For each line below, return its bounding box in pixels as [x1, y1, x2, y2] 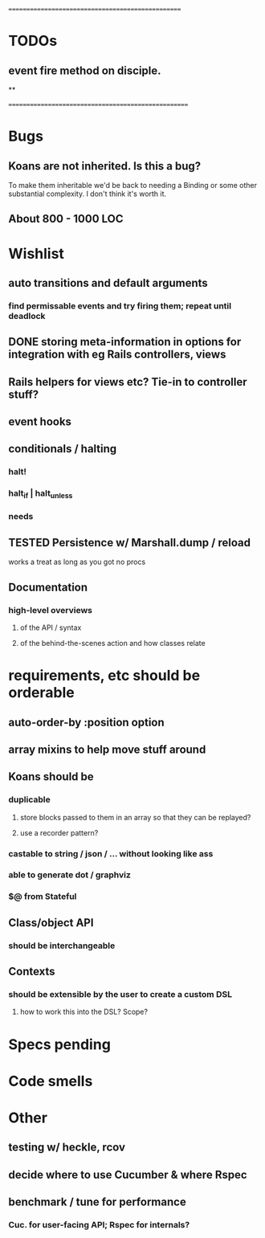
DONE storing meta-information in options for [8, 335, 242, 349]
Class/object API [8, 916, 94, 930]
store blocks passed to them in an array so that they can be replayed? [19, 812, 251, 822]
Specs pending [8, 1035, 111, 1053]
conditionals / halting [8, 442, 117, 456]
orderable [8, 684, 75, 702]
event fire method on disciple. [8, 63, 162, 77]
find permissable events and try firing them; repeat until [8, 300, 231, 311]
